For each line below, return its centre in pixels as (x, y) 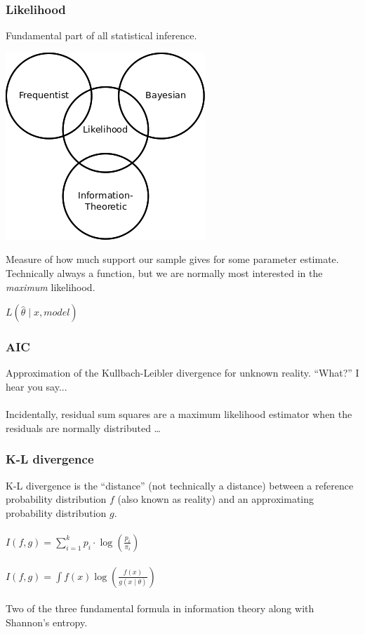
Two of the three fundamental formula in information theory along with (160, 608)
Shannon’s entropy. (47, 622)
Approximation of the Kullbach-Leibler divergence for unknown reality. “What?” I (182, 373)
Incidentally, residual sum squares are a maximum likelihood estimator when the (179, 414)
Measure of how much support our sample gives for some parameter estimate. (172, 259)
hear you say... (36, 386)
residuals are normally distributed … (83, 427)
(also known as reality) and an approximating (216, 499)
